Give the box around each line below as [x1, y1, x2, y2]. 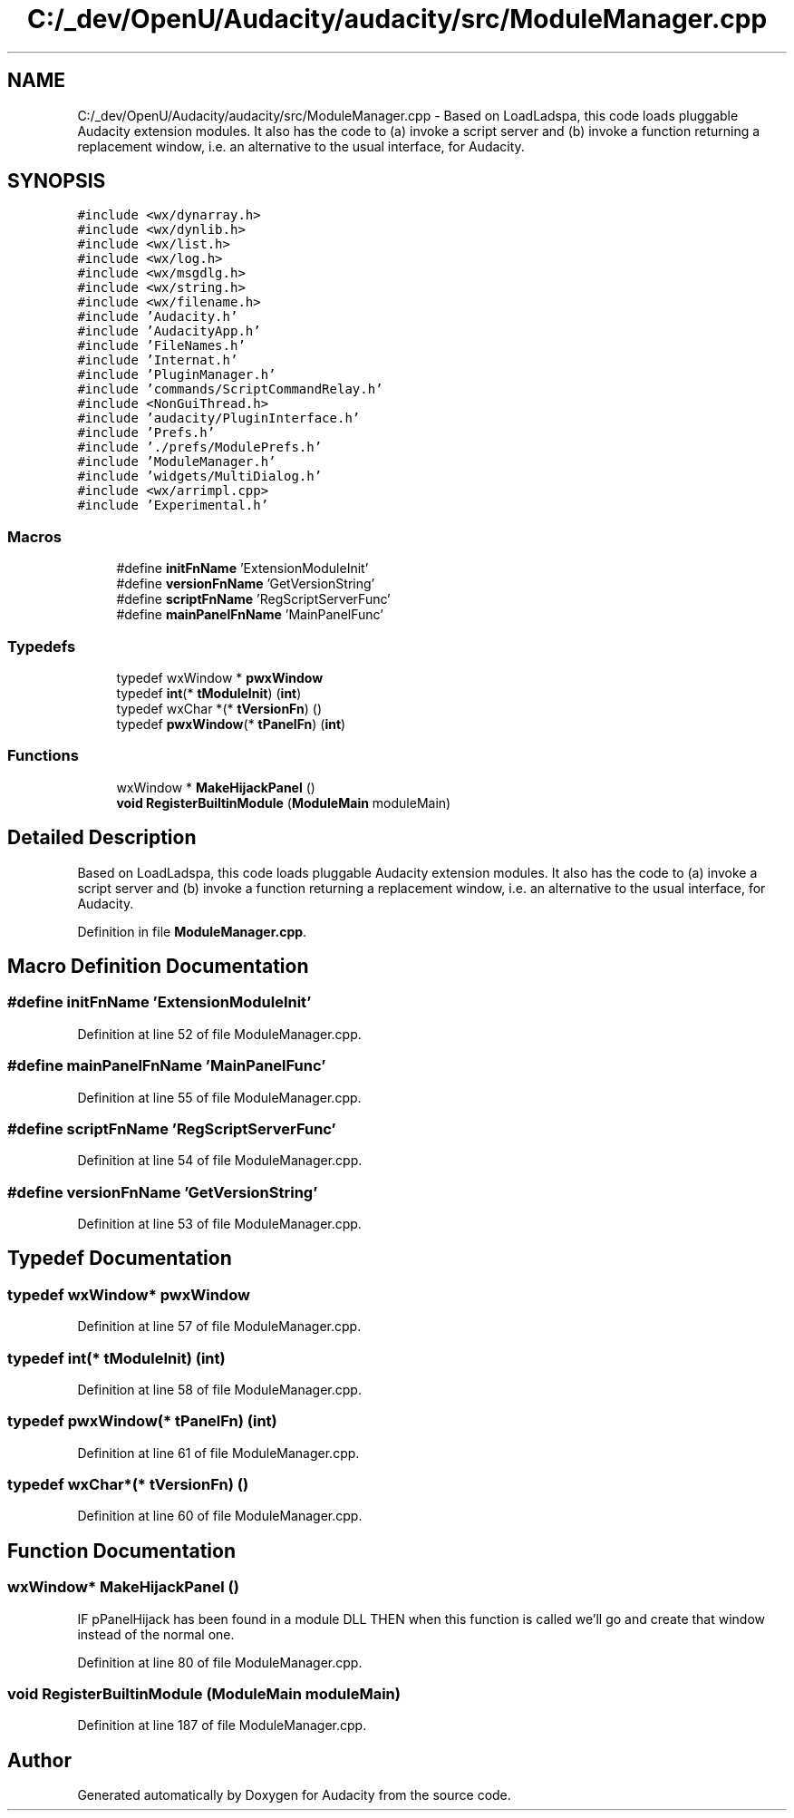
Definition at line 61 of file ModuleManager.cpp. [77, 1444, 360, 1461]
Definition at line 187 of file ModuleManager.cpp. [77, 1717, 367, 1734]
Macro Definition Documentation [7, 954, 309, 977]
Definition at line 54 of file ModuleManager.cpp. [77, 1152, 363, 1169]
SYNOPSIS [7, 170, 106, 193]
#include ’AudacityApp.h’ [77, 324, 261, 339]
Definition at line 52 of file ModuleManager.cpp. [77, 1026, 362, 1042]
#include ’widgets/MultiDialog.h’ [77, 469, 323, 484]
